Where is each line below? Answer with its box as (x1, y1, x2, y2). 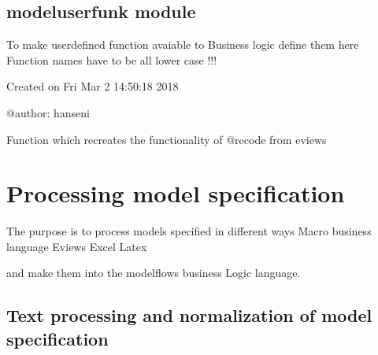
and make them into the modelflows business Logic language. (6, 264, 301, 281)
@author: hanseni (6, 104, 90, 120)
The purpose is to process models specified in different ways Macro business (6, 223, 372, 239)
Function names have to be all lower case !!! (6, 51, 217, 68)
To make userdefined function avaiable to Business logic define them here (6, 36, 359, 53)
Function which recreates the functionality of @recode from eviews (6, 131, 327, 147)
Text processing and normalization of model (6, 303, 372, 327)
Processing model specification (6, 177, 345, 209)
